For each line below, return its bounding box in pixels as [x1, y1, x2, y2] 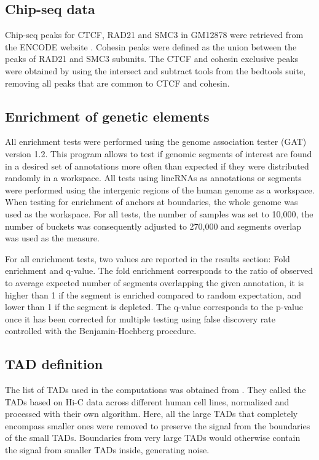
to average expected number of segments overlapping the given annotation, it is [5, 276, 304, 289]
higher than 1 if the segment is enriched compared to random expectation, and [5, 288, 302, 301]
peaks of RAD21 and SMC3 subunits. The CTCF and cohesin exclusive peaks [5, 52, 299, 65]
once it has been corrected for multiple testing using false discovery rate [5, 312, 275, 325]
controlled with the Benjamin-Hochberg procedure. [5, 324, 197, 337]
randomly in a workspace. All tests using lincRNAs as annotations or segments [5, 171, 302, 184]
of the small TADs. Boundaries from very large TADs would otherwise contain [5, 431, 301, 444]
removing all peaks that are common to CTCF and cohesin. [5, 76, 230, 89]
